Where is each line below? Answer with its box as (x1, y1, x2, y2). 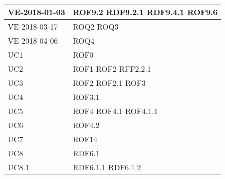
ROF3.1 (72, 91, 100, 102)
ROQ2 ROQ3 (72, 21, 119, 32)
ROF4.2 (72, 119, 100, 130)
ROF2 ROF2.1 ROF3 (72, 77, 146, 88)
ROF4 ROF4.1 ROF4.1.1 (72, 105, 158, 116)
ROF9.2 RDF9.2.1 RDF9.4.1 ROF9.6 (72, 6, 218, 17)
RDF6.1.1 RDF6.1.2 (72, 162, 141, 173)
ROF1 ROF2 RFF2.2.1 (72, 63, 151, 74)
